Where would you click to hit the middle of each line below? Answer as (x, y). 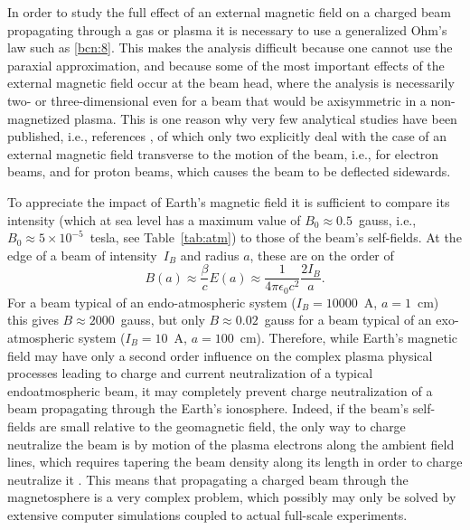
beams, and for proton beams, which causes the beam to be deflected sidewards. (229, 171)
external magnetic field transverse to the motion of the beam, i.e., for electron (223, 153)
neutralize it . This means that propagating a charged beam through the (208, 479)
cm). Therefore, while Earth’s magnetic (349, 338)
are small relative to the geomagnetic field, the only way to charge (222, 426)
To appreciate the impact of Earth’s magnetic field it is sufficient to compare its (229, 201)
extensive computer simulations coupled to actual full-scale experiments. (207, 514)
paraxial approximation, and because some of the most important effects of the (226, 65)
